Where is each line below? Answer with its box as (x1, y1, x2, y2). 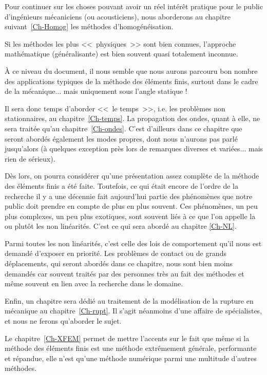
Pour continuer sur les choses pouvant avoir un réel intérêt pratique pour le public (5, 1, 263, 11)
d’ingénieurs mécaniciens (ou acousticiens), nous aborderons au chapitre (5, 11, 231, 22)
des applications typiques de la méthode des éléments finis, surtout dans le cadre (5, 75, 258, 86)
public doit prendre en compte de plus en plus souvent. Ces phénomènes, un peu (5, 201, 258, 211)
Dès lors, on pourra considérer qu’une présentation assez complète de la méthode (5, 170, 259, 181)
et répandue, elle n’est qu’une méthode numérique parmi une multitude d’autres (5, 352, 257, 363)
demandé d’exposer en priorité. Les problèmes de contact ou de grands (5, 248, 226, 259)
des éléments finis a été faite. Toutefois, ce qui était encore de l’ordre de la (5, 180, 238, 191)
